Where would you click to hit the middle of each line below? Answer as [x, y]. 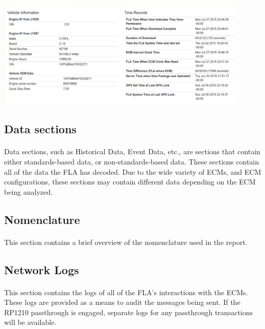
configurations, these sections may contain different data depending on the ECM [130, 182]
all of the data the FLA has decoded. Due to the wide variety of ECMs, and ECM [133, 171]
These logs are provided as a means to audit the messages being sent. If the [122, 302]
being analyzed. [28, 191]
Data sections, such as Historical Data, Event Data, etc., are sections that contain [132, 151]
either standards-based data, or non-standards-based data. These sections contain [132, 161]
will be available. [30, 322]
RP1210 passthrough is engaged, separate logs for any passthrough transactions [129, 312]
